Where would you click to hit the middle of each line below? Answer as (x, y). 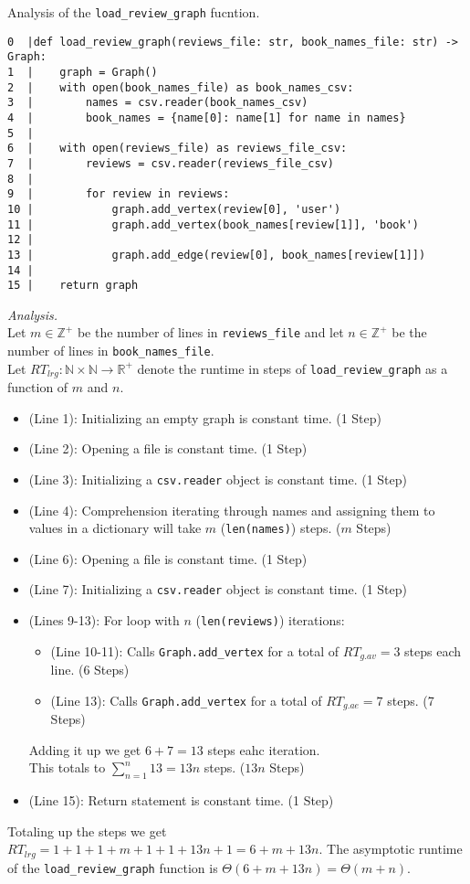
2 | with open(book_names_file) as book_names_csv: (181, 87)
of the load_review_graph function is (113, 867)
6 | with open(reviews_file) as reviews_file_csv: (178, 149)
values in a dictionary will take (115, 528)
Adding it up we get (85, 749)
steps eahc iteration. (264, 749)
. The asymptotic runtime (391, 849)
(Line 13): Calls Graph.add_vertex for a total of (186, 700)
